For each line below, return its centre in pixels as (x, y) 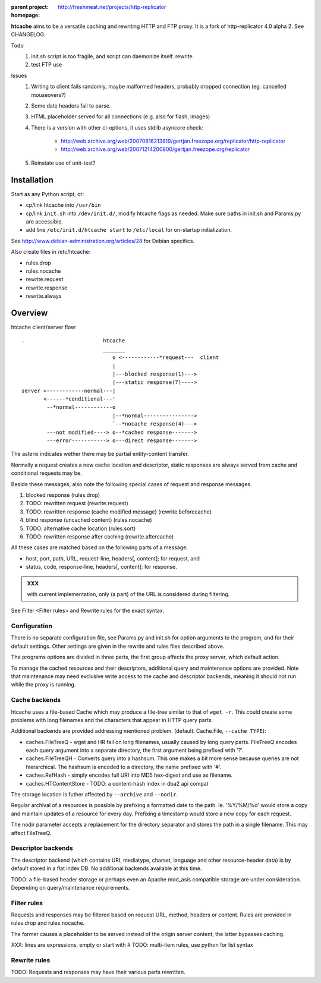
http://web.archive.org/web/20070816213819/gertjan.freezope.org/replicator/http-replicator (173, 141)
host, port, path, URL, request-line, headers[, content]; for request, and (113, 558)
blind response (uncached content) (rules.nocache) (89, 520)
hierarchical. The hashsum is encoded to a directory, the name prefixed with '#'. (124, 767)
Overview (29, 313)
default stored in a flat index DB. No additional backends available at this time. (106, 868)
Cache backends (36, 700)
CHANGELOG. (28, 34)
